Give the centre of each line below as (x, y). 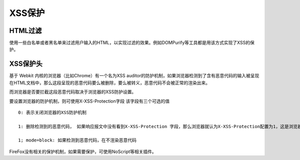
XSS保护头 (26, 64)
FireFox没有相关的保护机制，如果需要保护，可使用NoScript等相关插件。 (83, 152)
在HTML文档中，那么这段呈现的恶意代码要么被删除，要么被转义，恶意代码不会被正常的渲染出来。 (110, 83)
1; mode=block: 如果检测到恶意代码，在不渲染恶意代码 (77, 140)
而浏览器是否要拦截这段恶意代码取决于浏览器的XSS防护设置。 (73, 92)
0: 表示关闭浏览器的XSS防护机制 (52, 112)
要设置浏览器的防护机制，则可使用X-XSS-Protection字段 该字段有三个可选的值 (89, 101)
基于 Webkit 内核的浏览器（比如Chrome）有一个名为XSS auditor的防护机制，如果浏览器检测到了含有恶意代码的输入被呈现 (134, 76)
